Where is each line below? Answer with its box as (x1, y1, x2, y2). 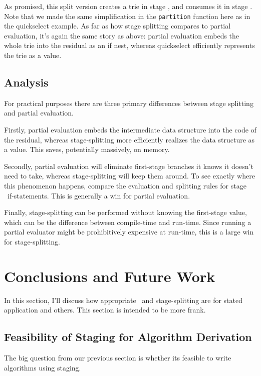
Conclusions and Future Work (4, 265, 215, 286)
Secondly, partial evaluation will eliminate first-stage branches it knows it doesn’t (4, 160, 253, 171)
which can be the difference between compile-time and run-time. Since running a (4, 216, 251, 227)
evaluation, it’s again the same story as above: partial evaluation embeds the (4, 30, 239, 40)
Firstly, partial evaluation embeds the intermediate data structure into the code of (4, 124, 256, 135)
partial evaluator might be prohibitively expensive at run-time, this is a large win (4, 226, 254, 237)
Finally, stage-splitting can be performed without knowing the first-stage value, (4, 207, 247, 217)
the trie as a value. (4, 50, 62, 60)
